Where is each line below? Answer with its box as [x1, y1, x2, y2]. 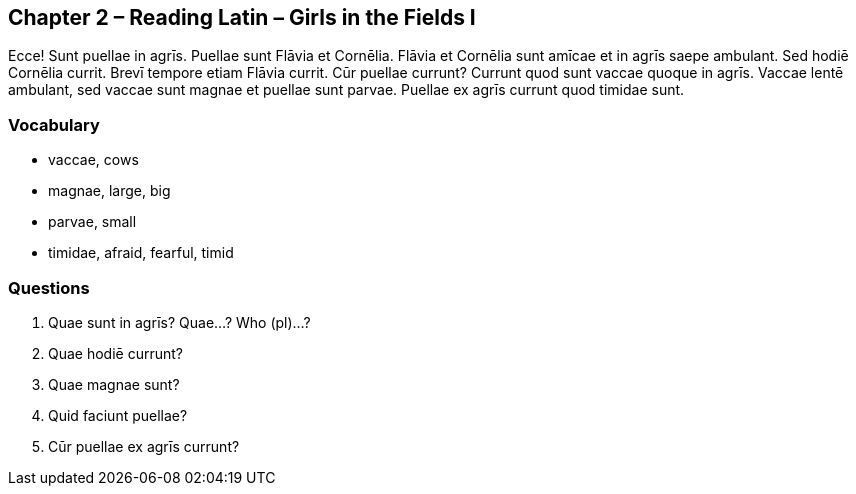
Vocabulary [8, 114, 100, 135]
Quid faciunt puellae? [48, 406, 188, 424]
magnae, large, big [48, 182, 171, 200]
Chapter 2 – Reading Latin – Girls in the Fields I [8, 5, 476, 30]
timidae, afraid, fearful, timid [48, 244, 234, 262]
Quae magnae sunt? [48, 375, 180, 393]
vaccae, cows [48, 151, 139, 169]
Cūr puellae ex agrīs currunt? [48, 437, 240, 455]
